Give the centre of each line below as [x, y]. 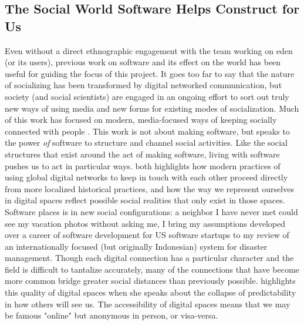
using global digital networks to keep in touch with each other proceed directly [146, 177]
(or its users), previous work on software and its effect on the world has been [143, 62]
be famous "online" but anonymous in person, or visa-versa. [112, 315]
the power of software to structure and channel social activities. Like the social [146, 143]
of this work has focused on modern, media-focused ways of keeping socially [141, 120]
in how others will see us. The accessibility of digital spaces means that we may [148, 304]
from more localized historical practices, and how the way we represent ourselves [149, 188]
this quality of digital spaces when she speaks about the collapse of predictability [151, 292]
